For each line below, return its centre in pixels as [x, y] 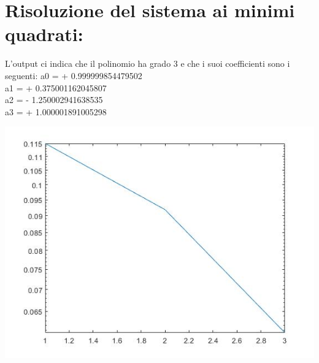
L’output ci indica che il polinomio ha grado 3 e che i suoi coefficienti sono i [148, 63]
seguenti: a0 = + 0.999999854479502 [74, 75]
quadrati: [44, 34]
